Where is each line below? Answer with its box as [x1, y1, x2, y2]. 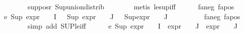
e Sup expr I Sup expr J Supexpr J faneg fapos [4, 11, 240, 21]
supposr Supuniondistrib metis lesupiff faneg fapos [27, 1, 234, 11]
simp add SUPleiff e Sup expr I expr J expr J [27, 21, 238, 31]
